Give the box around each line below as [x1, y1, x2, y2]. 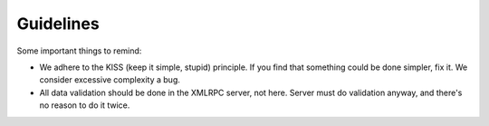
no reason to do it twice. [39, 100, 130, 111]
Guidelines [16, 14, 100, 34]
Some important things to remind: [16, 45, 142, 56]
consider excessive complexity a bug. [39, 74, 181, 85]
